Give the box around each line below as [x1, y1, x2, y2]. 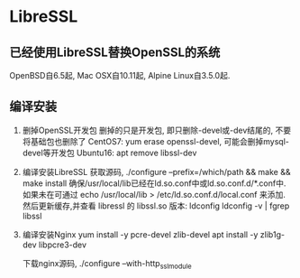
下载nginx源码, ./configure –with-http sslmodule [22, 257, 192, 271]
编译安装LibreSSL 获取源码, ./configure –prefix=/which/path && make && [22, 166, 291, 177]
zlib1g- [259, 228, 286, 240]
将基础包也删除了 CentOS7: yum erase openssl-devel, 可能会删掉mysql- [22, 135, 290, 146]
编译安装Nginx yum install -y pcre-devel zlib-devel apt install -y [22, 228, 259, 240]
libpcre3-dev [39, 239, 87, 250]
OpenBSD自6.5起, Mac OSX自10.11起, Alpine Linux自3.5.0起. [9, 70, 231, 80]
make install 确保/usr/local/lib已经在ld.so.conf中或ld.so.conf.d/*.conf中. [22, 178, 286, 189]
